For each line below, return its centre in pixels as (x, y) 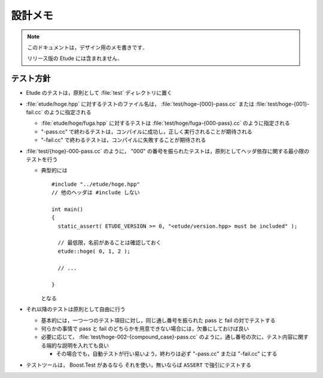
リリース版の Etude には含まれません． (75, 58)
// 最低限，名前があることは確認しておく (109, 243)
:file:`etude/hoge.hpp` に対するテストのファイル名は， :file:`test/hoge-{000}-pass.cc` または (140, 104)
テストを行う (42, 159)
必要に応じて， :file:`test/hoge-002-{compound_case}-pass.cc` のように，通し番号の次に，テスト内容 (167, 337)
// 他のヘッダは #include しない (96, 193)
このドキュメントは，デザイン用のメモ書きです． (87, 47)
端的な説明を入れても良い (77, 345)
